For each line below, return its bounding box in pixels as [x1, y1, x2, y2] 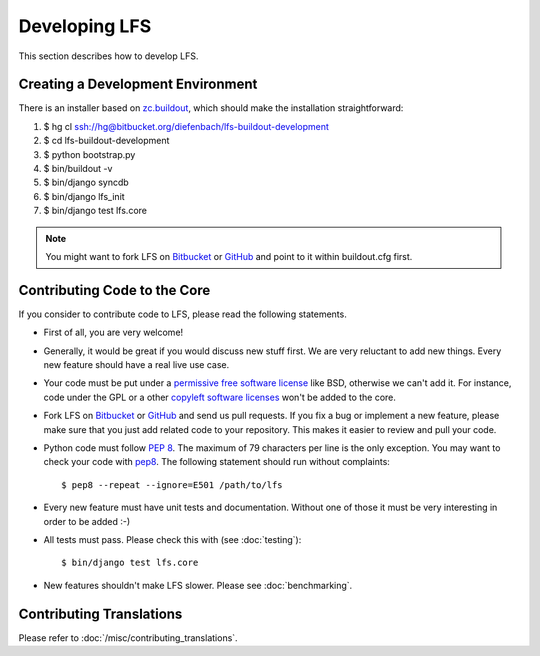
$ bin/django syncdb [43, 176, 129, 189]
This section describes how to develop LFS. [18, 50, 199, 62]
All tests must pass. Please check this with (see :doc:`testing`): [43, 533, 302, 545]
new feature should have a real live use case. [43, 359, 230, 371]
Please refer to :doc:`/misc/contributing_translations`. [18, 631, 239, 644]
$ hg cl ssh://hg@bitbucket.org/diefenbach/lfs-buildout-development [43, 120, 330, 132]
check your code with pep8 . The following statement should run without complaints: [43, 456, 390, 468]
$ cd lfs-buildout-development [43, 135, 170, 147]
